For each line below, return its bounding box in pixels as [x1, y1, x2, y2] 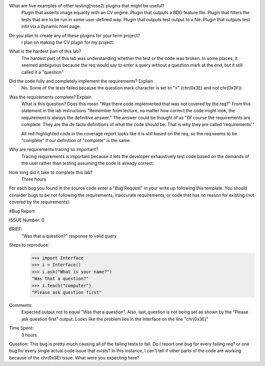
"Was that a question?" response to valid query [21, 233, 117, 239]
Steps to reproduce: [9, 242, 50, 248]
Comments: [9, 303, 33, 308]
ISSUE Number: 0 [9, 217, 45, 223]
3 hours [21, 332, 37, 338]
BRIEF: [9, 226, 23, 232]
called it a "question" [21, 69, 64, 75]
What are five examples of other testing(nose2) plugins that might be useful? [9, 3, 164, 8]
